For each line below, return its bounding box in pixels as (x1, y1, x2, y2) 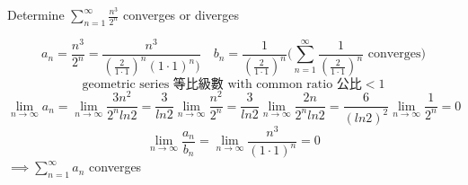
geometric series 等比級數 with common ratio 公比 (82, 78, 362, 92)
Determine (7, 5, 65, 23)
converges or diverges (123, 5, 240, 23)
